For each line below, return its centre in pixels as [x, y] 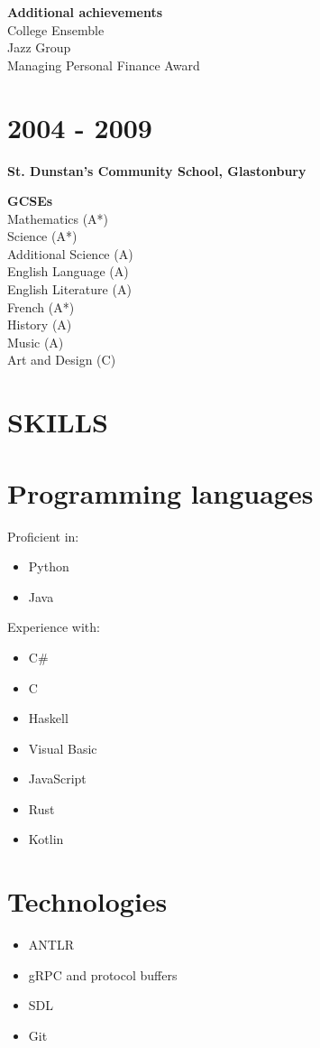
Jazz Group [39, 47]
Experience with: [54, 627]
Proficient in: [43, 536]
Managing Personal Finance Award [104, 65]
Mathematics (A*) [58, 218]
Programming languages [160, 492]
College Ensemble [56, 29]
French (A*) [41, 306]
